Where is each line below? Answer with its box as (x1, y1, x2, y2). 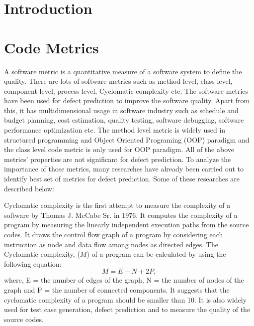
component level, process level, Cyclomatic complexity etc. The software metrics (4, 85, 249, 96)
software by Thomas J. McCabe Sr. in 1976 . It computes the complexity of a (4, 209, 238, 220)
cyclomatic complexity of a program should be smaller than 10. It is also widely (4, 294, 247, 305)
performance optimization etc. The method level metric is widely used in (4, 125, 226, 135)
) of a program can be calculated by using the (86, 249, 226, 259)
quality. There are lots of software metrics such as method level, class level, (4, 76, 233, 86)
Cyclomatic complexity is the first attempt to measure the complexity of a (4, 200, 231, 210)
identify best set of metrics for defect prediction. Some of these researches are (4, 173, 240, 184)
